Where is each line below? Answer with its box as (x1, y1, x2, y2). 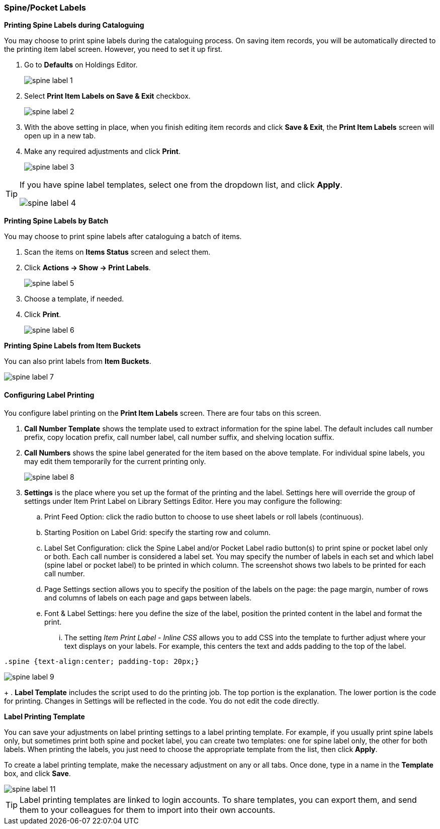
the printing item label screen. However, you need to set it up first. (4, 45, 223, 54)
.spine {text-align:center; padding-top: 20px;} (4, 657, 199, 665)
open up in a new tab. (24, 131, 96, 140)
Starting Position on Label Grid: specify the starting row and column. (44, 527, 271, 537)
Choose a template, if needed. (24, 294, 124, 304)
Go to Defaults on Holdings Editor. (24, 60, 138, 69)
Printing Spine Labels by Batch (4, 216, 109, 225)
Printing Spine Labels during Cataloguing (4, 21, 144, 30)
